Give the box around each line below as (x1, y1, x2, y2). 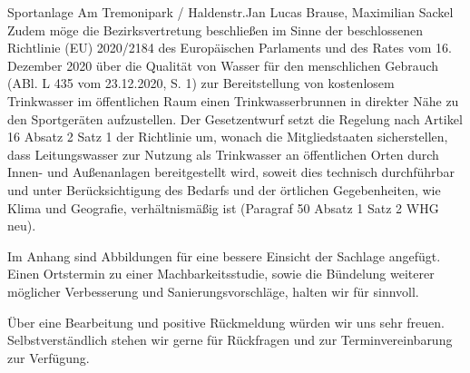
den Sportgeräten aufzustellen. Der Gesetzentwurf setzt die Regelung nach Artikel (7, 109, 463, 128)
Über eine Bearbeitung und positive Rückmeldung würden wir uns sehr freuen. (7, 312, 445, 331)
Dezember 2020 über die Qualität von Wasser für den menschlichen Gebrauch (7, 55, 439, 74)
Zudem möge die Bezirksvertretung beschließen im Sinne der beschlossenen (7, 20, 424, 39)
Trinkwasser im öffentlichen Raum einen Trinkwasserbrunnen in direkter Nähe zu (7, 91, 459, 110)
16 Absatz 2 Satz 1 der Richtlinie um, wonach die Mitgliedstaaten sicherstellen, (7, 127, 448, 146)
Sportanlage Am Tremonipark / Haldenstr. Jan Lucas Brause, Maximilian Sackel (7, 3, 454, 21)
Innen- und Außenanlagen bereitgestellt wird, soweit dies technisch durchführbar (7, 162, 455, 182)
